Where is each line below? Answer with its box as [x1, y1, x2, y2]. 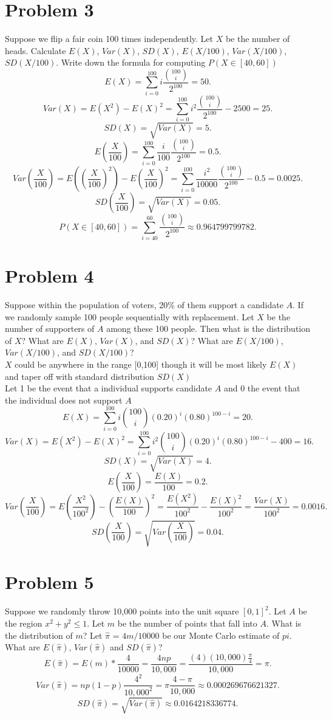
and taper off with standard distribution [5, 370, 155, 382]
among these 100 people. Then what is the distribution [106, 322, 311, 335]
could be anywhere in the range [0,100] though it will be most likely [15, 358, 267, 371]
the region [5, 616, 42, 629]
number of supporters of [5, 322, 95, 335]
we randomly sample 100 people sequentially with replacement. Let [5, 310, 254, 323]
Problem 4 [5, 263, 94, 288]
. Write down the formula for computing [56, 56, 206, 69]
